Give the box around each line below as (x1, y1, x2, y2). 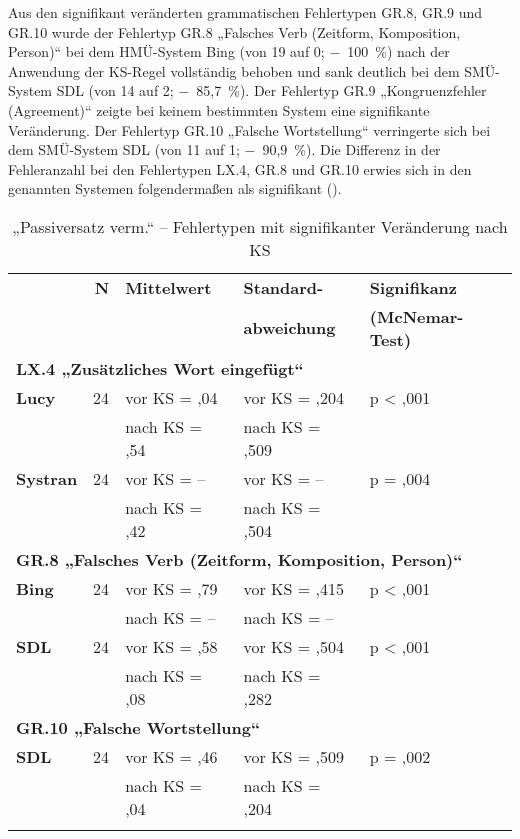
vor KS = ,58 (125, 634, 218, 658)
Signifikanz (369, 275, 457, 299)
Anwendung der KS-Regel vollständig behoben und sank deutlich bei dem (8, 60, 460, 81)
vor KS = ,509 (243, 744, 344, 768)
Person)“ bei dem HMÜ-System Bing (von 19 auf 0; (8, 41, 325, 62)
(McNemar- (369, 304, 464, 328)
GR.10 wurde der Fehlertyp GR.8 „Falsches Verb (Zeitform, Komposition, (8, 21, 461, 42)
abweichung (243, 316, 336, 340)
